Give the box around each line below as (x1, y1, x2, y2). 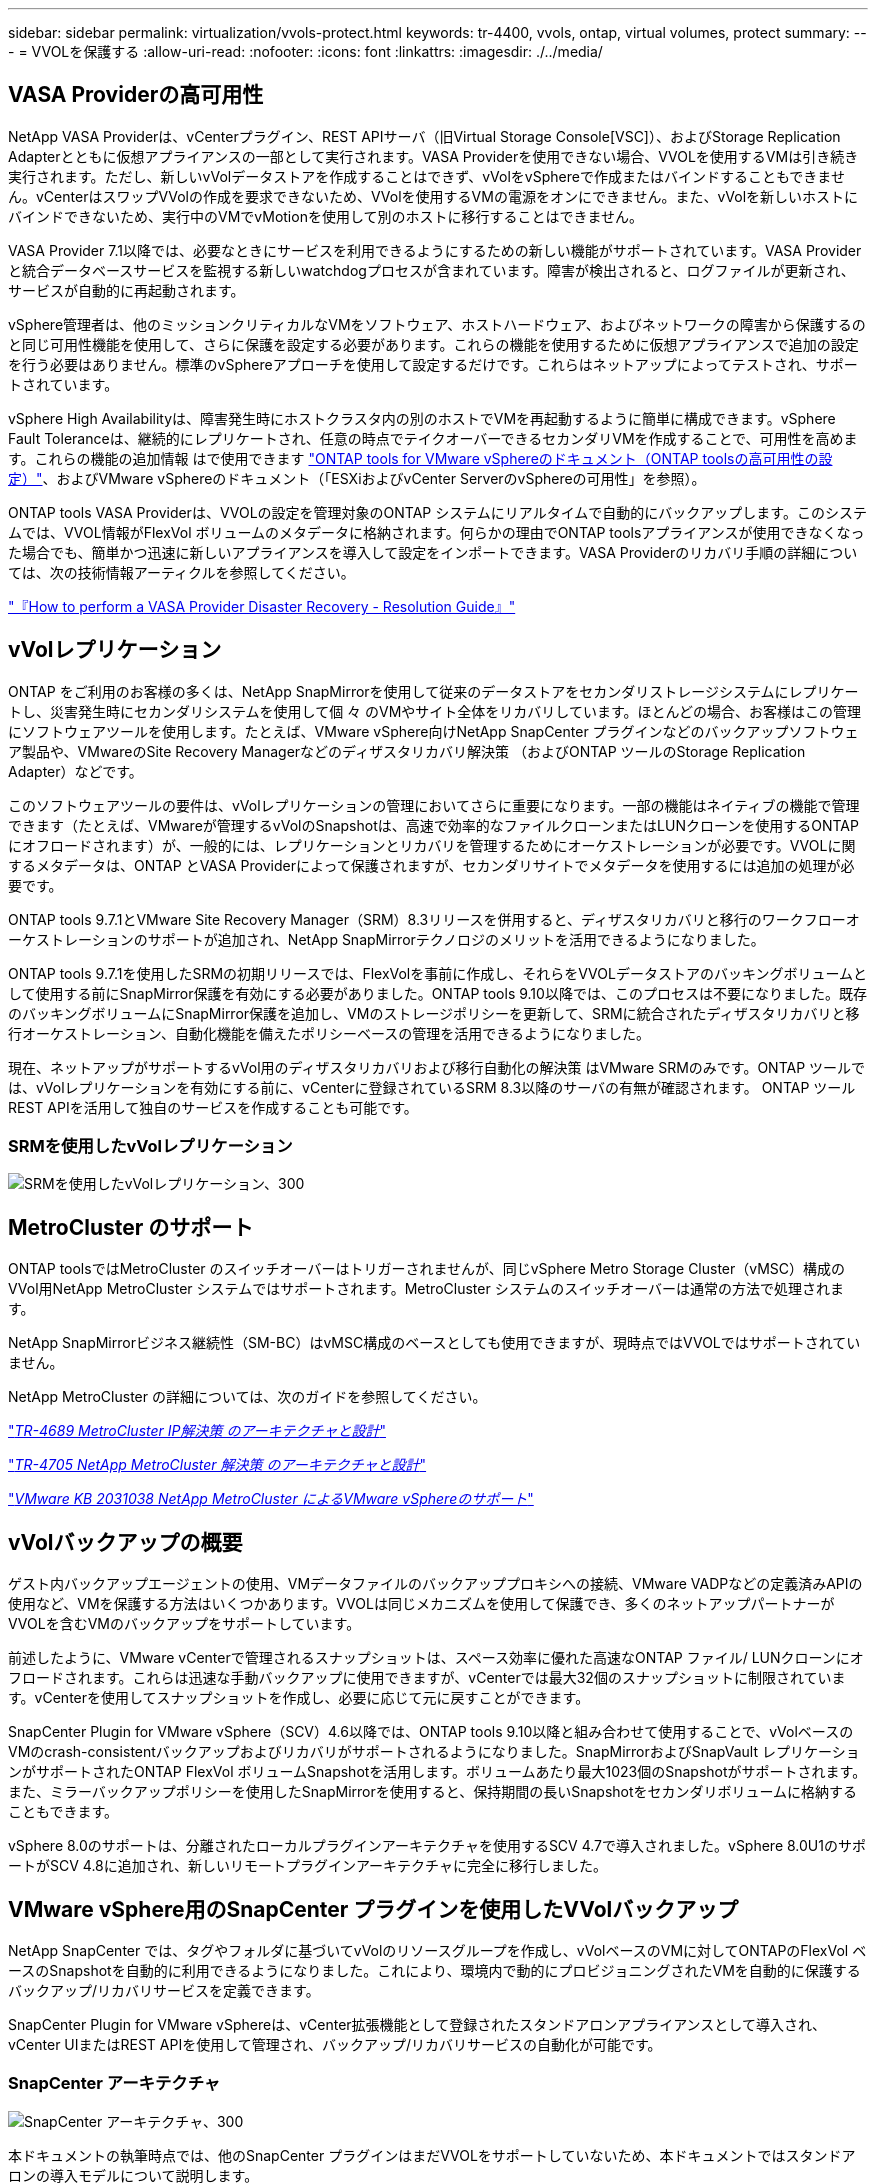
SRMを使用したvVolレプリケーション (8, 1136, 293, 1157)
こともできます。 (8, 1803, 119, 1821)
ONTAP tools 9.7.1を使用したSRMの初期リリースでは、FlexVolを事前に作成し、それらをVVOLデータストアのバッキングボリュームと (8, 964, 868, 982)
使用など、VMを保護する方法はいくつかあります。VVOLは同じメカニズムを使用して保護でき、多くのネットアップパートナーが (8, 1595, 835, 1613)
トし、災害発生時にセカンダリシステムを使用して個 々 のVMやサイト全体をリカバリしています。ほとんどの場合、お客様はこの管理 (8, 702, 862, 720)
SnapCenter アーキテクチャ (8, 2073, 221, 2094)
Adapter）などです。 (8, 762, 143, 780)
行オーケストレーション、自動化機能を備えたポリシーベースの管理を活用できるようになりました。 (8, 1024, 650, 1042)
